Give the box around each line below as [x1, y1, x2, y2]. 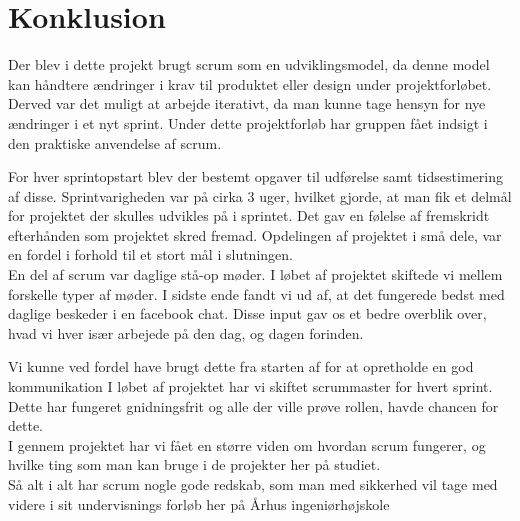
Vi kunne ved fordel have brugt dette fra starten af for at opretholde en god [8, 356, 474, 377]
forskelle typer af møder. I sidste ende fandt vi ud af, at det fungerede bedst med [8, 283, 505, 304]
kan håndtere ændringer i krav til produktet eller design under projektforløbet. [8, 73, 492, 94]
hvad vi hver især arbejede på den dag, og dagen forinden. [8, 322, 364, 343]
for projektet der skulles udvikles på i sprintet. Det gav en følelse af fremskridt [8, 205, 490, 226]
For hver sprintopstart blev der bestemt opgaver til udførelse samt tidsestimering [8, 166, 503, 187]
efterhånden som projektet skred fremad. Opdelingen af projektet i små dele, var [8, 224, 502, 245]
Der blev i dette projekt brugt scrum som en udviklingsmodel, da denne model [8, 54, 490, 75]
